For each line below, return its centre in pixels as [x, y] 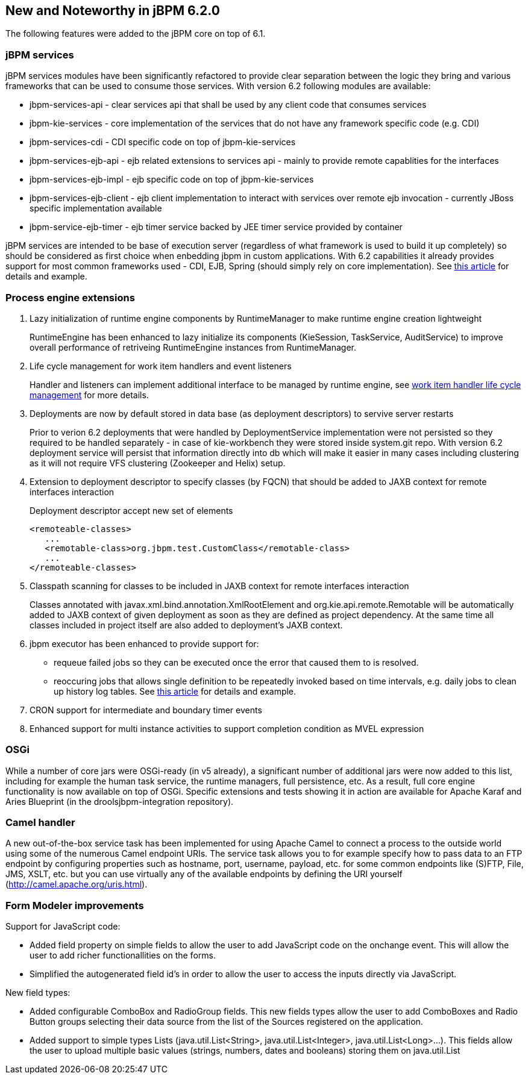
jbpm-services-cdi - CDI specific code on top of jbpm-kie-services [163, 142]
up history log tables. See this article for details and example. [175, 691]
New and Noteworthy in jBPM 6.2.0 [113, 11]
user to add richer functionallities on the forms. [123, 955]
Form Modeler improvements [75, 905]
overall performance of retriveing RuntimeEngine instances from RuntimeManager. [193, 347]
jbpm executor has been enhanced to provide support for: [144, 643]
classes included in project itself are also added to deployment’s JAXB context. [186, 625]
